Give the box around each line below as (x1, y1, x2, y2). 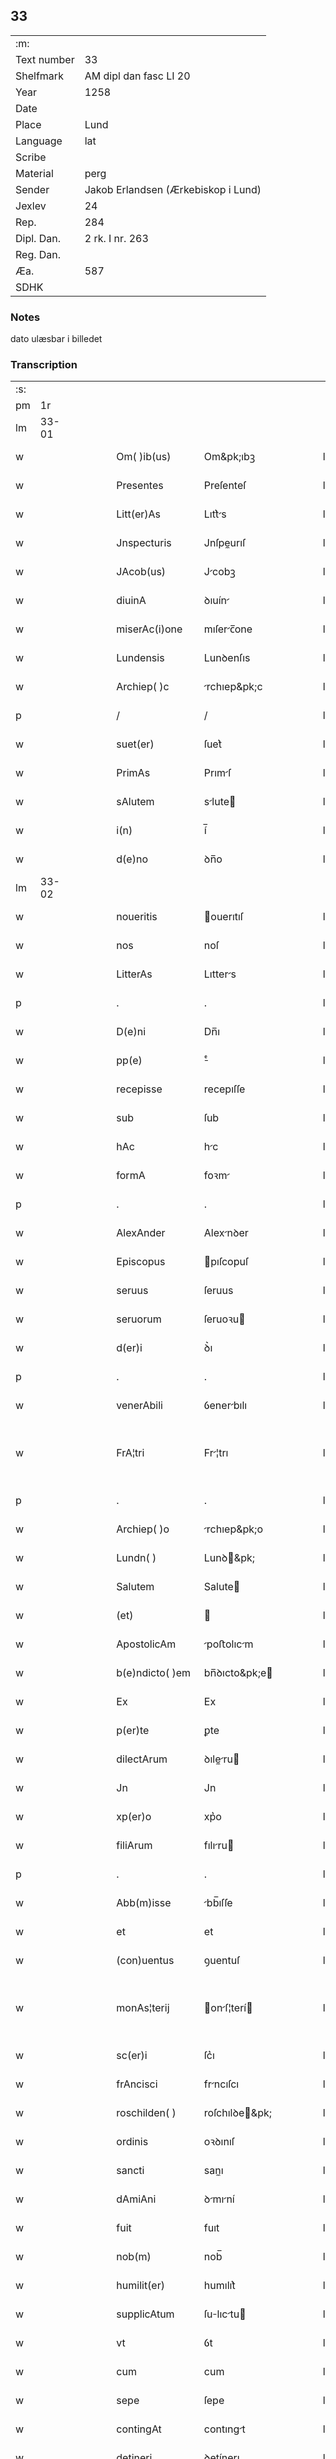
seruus (116, 1284, 149, 1298)
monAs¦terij (116, 2001, 170, 2015)
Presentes (116, 479, 164, 493)
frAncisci (116, 2077, 158, 2091)
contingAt (116, 2422, 162, 2436)
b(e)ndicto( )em (116, 1666, 192, 1680)
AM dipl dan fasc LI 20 (84, 69, 191, 83)
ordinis (116, 2135, 149, 2149)
